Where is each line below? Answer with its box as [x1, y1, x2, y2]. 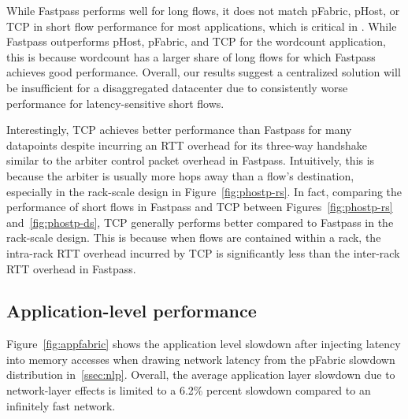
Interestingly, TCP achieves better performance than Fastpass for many [6, 121, 352, 138]
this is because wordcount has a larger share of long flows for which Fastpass [6, 48, 376, 65]
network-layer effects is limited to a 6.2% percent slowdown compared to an [6, 382, 371, 399]
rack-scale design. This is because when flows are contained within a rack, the [6, 229, 381, 246]
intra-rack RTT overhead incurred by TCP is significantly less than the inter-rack [6, 244, 400, 261]
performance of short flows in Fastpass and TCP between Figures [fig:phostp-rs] [6, 198, 393, 215]
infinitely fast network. [6, 397, 116, 413]
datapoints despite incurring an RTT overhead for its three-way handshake [6, 136, 368, 153]
